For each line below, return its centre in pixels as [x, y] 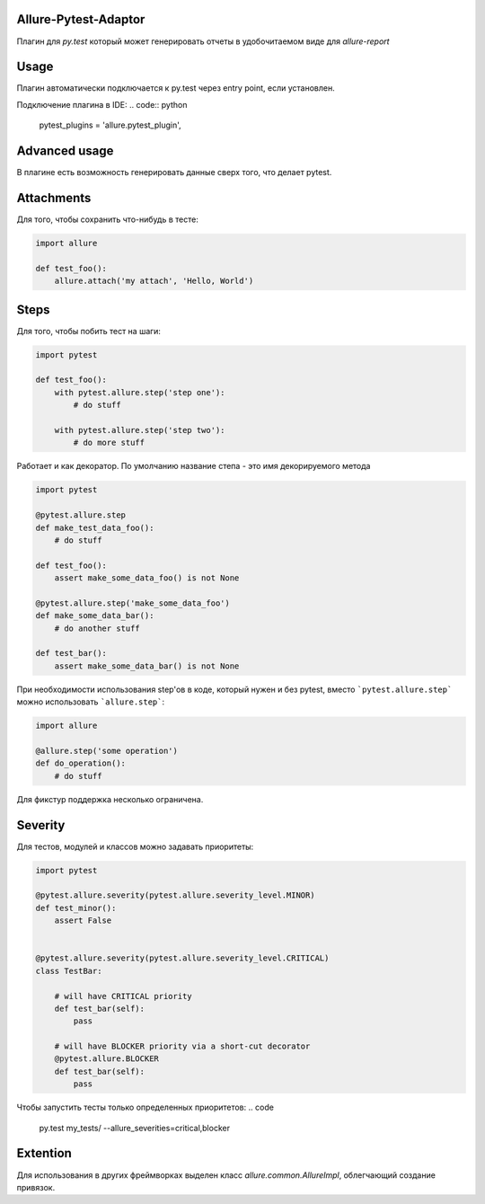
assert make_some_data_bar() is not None [147, 666]
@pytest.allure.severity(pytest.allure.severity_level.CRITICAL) [182, 958]
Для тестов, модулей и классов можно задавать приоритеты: [135, 846]
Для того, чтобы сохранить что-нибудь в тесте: [108, 219]
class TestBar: [69, 971]
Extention [44, 1153]
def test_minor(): [76, 908]
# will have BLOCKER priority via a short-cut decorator [182, 1046]
